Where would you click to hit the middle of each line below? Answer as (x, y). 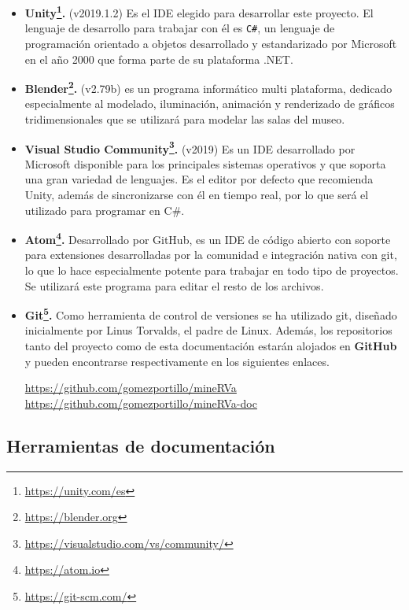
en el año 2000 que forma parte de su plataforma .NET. (159, 59)
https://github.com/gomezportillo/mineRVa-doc (141, 403)
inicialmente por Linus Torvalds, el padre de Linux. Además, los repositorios (208, 330)
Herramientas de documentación (141, 445)
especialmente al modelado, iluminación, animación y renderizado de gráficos (210, 104)
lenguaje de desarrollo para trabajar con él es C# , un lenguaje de (180, 28)
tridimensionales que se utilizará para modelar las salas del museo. (185, 118)
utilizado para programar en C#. (105, 210)
